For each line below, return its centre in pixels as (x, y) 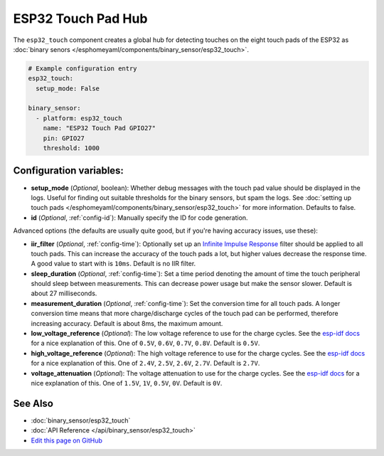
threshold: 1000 (71, 148)
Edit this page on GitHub (67, 440)
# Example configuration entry (83, 68)
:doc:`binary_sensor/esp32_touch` (81, 420)
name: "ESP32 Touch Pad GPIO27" (100, 128)
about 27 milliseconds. (64, 293)
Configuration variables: (69, 171)
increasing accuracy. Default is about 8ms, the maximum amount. (127, 323)
